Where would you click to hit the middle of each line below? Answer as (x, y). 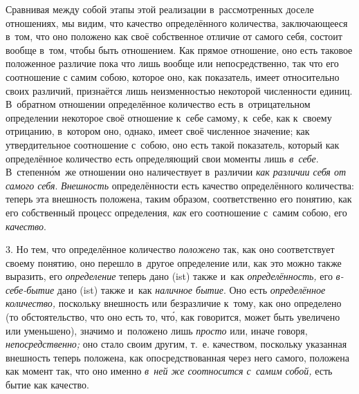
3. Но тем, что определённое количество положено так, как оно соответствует (170, 249)
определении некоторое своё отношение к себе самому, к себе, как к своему (169, 117)
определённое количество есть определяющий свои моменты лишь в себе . (162, 158)
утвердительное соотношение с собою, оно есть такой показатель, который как (173, 144)
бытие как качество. (47, 385)
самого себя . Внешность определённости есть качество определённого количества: (180, 185)
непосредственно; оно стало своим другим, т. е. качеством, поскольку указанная (176, 344)
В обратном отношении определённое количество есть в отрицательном (158, 104)
